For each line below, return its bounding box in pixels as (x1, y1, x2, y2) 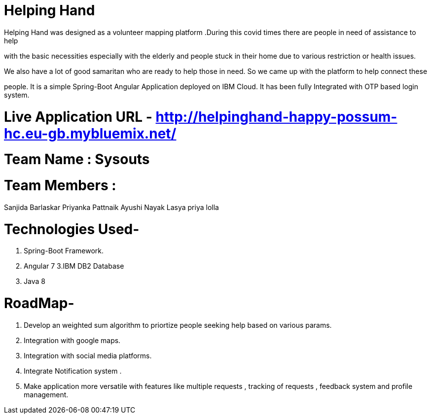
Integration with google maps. (24, 336, 121, 345)
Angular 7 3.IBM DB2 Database (24, 262, 124, 271)
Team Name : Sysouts (4, 151, 150, 168)
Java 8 (24, 277, 45, 286)
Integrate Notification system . (24, 366, 122, 375)
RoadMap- (4, 295, 74, 312)
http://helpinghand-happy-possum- (155, 108, 397, 125)
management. (24, 390, 69, 399)
